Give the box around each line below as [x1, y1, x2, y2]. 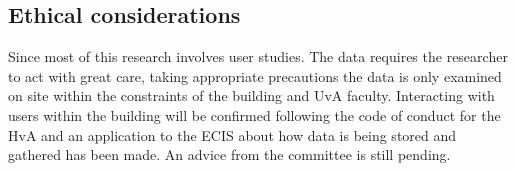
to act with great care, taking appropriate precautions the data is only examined [8, 65, 502, 86]
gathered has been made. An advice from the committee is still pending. [8, 144, 451, 165]
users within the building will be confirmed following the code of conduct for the [8, 104, 501, 125]
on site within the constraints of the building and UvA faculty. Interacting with [8, 85, 495, 106]
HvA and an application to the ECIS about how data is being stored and [8, 124, 457, 145]
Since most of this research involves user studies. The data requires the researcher [8, 46, 508, 67]
